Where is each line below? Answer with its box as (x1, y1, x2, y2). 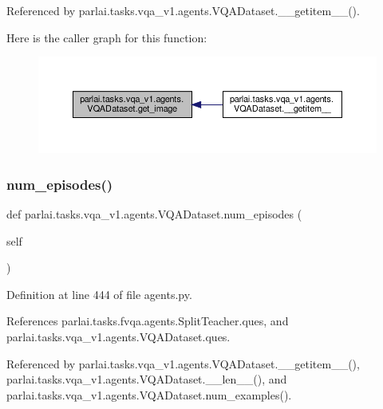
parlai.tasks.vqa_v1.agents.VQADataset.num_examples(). (6, 386, 292, 403)
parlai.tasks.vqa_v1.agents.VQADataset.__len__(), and (6, 371, 287, 387)
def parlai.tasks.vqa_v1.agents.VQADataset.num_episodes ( (6, 205, 302, 222)
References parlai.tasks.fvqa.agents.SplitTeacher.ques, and (6, 313, 289, 329)
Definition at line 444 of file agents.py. (6, 285, 192, 302)
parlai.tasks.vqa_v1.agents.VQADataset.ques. (6, 328, 231, 344)
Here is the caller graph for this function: (6, 29, 207, 45)
